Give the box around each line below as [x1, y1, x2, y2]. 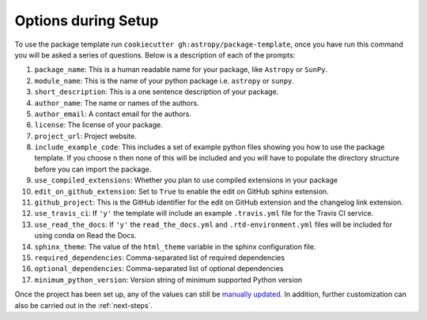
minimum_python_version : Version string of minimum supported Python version [34, 275, 303, 284]
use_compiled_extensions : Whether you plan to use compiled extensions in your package [34, 175, 338, 185]
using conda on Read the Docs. [34, 231, 137, 240]
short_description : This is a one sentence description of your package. [34, 87, 279, 96]
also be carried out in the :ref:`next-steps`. [14, 300, 153, 310]
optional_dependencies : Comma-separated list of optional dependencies [34, 264, 284, 273]
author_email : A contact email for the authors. [34, 109, 191, 119]
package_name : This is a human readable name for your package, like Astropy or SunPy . [34, 65, 328, 74]
